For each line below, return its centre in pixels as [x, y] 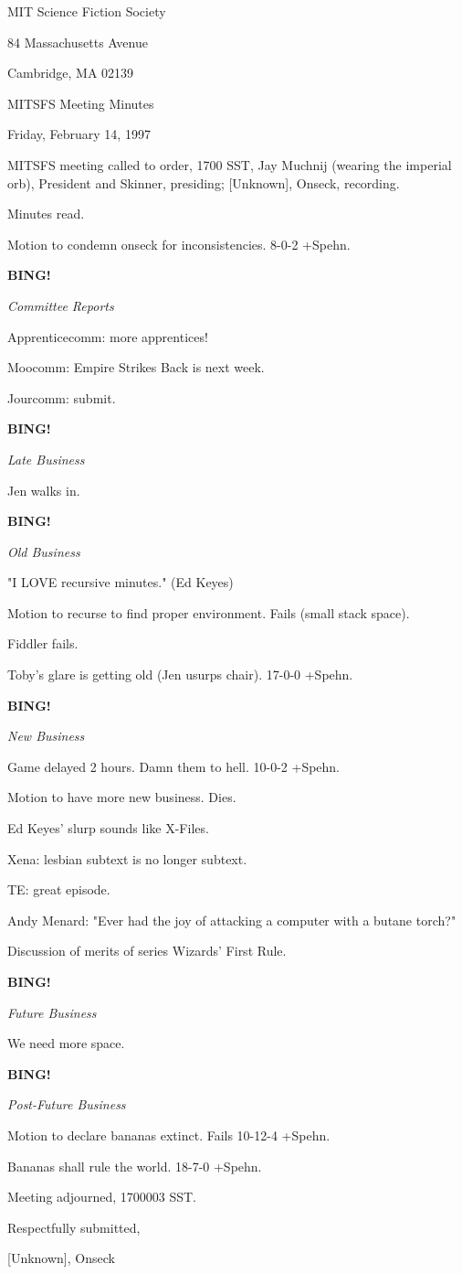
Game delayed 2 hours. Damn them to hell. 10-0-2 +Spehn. [174, 766]
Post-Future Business [67, 1104]
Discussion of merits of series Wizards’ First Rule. [147, 951]
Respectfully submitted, [74, 1227]
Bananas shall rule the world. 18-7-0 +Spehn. [135, 1166]
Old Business [44, 551]
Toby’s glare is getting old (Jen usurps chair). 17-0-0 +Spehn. [180, 674]
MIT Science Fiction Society [87, 11]
